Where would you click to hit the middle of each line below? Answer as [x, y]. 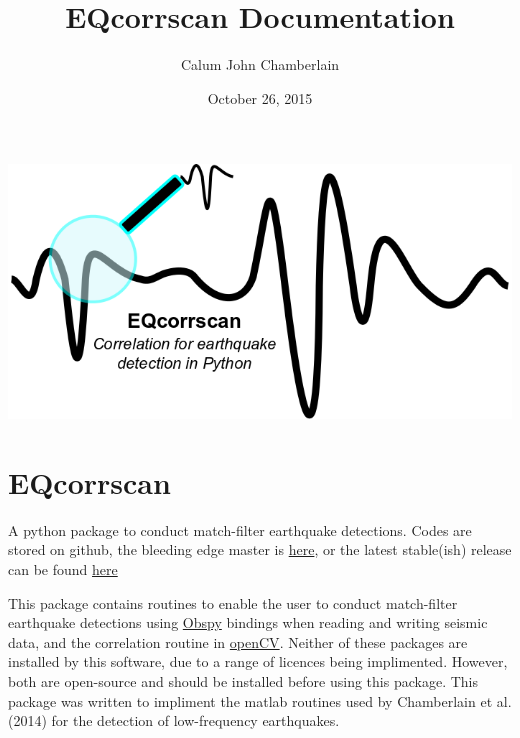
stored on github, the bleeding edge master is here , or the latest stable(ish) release [260, 549]
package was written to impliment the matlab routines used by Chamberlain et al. [260, 700]
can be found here [63, 569]
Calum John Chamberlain [260, 64]
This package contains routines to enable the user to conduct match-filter [233, 602]
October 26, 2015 [260, 97]
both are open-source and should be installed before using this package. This [243, 681]
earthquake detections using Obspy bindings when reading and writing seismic [248, 622]
